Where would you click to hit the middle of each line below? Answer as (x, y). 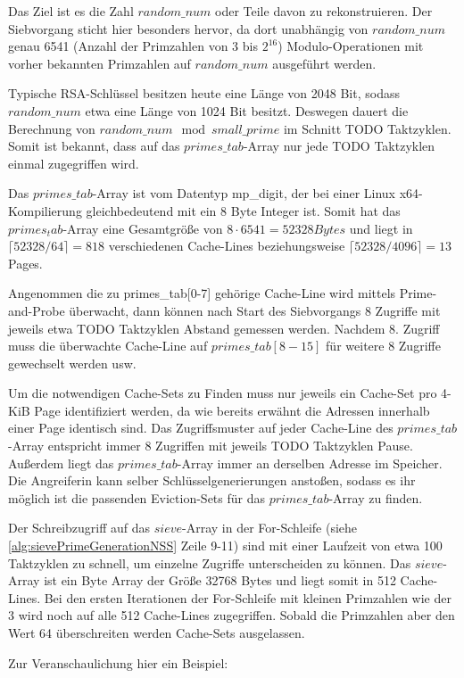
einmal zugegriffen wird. (74, 163)
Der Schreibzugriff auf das (79, 528)
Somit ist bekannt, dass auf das (94, 146)
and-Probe (37, 310)
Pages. (25, 263)
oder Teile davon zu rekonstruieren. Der (324, 11)
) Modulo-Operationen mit (351, 46)
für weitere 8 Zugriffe (383, 346)
